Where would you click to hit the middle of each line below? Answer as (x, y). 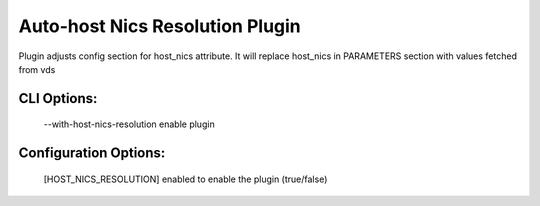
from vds (37, 69)
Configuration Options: (92, 153)
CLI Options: (58, 98)
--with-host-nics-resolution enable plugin (129, 124)
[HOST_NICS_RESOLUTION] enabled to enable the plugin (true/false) (185, 179)
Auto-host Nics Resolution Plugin (160, 26)
